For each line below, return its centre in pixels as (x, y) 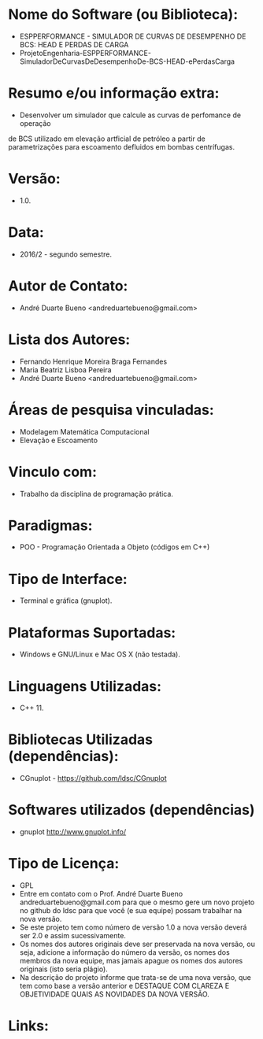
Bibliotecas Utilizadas (81, 740)
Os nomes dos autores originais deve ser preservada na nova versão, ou (137, 944)
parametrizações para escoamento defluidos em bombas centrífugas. (121, 146)
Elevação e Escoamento (59, 440)
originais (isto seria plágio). (63, 969)
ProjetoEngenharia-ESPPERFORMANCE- (85, 53)
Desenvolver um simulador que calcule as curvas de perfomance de (130, 115)
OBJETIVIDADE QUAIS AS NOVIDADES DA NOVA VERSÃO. (115, 994)
